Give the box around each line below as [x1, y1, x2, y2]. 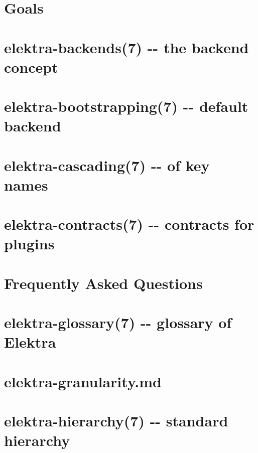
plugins [4, 233, 55, 254]
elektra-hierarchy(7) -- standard [4, 410, 228, 431]
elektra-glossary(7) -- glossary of [4, 312, 232, 333]
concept [4, 56, 58, 77]
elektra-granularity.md [4, 371, 162, 391]
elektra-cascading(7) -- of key [4, 155, 210, 175]
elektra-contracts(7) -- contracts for [4, 214, 254, 234]
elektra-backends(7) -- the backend [4, 37, 249, 57]
